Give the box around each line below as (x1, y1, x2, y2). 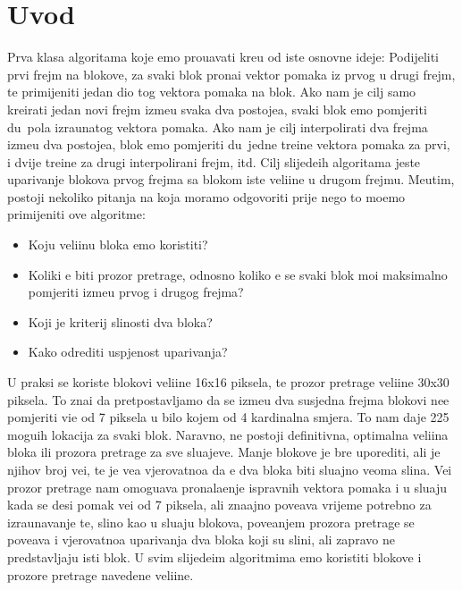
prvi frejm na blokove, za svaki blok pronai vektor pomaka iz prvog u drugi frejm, (7, 64, 456, 83)
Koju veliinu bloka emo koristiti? (28, 235, 208, 254)
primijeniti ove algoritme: (7, 205, 146, 223)
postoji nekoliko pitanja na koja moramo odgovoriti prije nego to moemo (7, 187, 406, 206)
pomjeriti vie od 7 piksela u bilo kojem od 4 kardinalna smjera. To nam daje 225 (7, 408, 449, 426)
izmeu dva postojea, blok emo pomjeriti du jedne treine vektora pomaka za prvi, (7, 135, 450, 154)
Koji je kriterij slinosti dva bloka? (28, 312, 213, 331)
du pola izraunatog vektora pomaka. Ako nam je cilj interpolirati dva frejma (7, 117, 428, 136)
